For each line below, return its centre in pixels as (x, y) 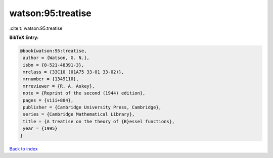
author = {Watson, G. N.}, (56, 58)
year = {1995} (40, 128)
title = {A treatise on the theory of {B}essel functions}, (99, 121)
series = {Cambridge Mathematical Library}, (79, 114)
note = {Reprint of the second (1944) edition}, (84, 93)
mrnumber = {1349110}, (51, 79)
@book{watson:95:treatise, (53, 51)
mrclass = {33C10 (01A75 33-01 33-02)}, (74, 72)
